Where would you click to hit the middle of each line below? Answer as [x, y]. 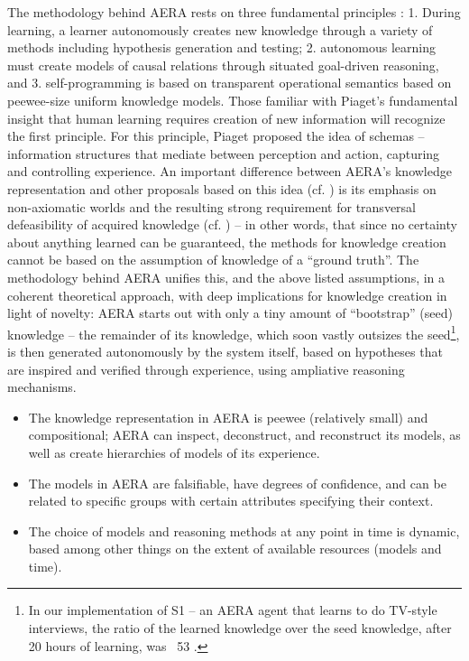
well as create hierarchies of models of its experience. [174, 452]
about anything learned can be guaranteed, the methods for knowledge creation [227, 242]
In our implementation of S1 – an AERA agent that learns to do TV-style [233, 610]
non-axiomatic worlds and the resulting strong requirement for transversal [212, 206]
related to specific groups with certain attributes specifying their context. [231, 501]
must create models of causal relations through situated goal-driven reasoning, [223, 65]
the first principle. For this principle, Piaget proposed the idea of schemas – [216, 136]
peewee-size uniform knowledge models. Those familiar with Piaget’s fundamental [233, 100]
